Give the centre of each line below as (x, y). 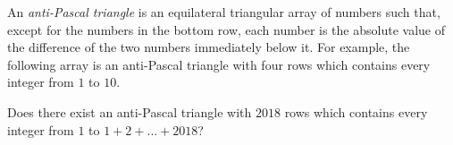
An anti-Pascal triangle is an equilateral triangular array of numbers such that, (224, 12)
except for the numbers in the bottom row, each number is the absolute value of (226, 29)
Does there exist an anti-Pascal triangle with (130, 111)
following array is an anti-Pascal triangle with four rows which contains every (219, 64)
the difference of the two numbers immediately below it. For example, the (209, 47)
